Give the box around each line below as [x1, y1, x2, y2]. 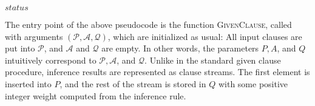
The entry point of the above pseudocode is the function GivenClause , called [5, 18, 292, 30]
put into [5, 42, 35, 55]
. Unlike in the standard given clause [144, 53, 281, 66]
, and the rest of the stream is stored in [59, 77, 206, 90]
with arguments [5, 30, 63, 42]
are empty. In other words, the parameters [101, 42, 259, 55]
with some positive [218, 77, 288, 90]
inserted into [5, 77, 52, 90]
